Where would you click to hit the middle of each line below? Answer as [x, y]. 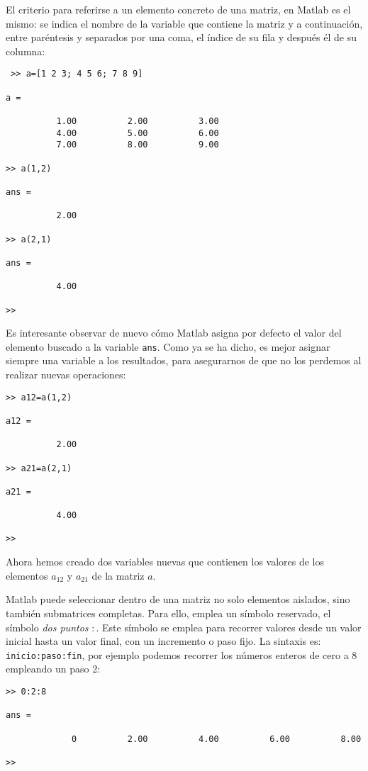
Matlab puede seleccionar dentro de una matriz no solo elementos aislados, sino [178, 599]
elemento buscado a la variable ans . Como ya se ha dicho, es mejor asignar [168, 346]
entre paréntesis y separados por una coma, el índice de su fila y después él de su [181, 37]
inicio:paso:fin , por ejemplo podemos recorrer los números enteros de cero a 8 [182, 654]
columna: [26, 51]
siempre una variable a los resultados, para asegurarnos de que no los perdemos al [184, 360]
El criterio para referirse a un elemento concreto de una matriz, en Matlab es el [178, 9]
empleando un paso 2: [53, 669]
